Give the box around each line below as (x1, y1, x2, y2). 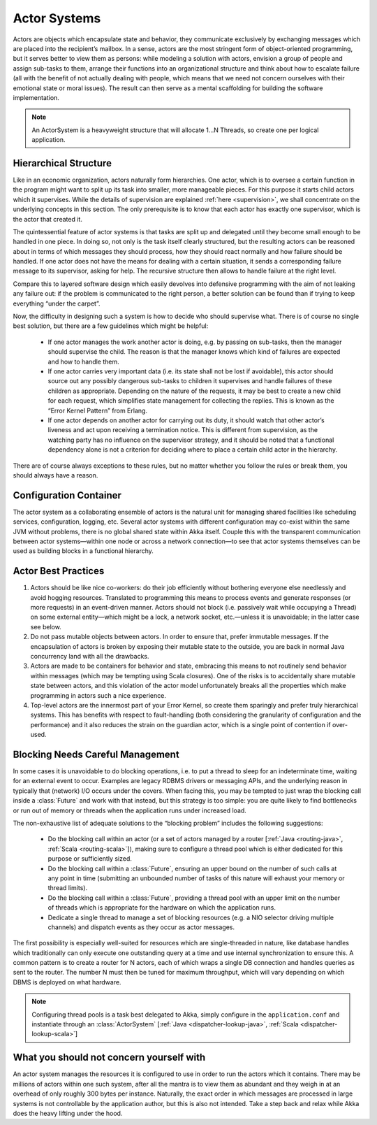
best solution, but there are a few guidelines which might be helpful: (13, 322, 209, 330)
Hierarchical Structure (13, 157, 112, 169)
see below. (30, 622, 62, 631)
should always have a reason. (13, 471, 98, 479)
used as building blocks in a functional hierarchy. (13, 547, 154, 555)
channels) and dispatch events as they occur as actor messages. (47, 923, 235, 931)
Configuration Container (13, 489, 122, 501)
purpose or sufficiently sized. (47, 854, 133, 863)
